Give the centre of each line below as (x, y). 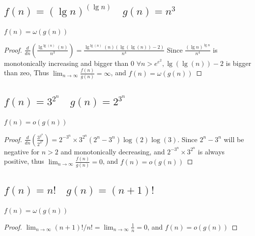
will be (234, 139)
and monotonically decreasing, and (113, 151)
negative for (22, 151)
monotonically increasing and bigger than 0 (69, 63)
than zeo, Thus (27, 73)
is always (211, 151)
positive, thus (24, 161)
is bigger (239, 63)
